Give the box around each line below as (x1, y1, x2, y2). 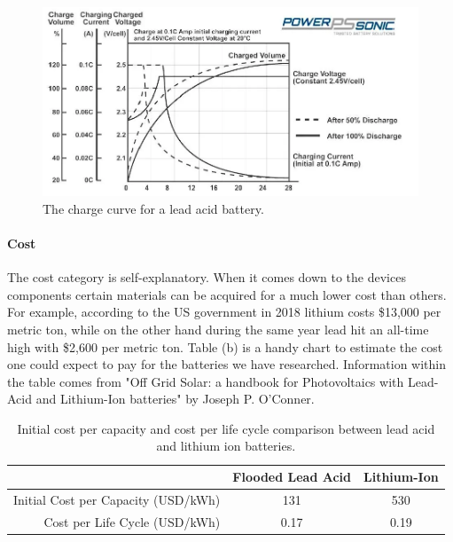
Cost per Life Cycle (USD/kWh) (43, 512, 221, 530)
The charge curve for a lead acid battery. (43, 199, 264, 217)
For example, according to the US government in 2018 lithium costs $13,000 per (7, 302, 441, 321)
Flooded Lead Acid (232, 467, 351, 486)
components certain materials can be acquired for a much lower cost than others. (7, 285, 447, 303)
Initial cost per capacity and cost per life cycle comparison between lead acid (17, 419, 435, 437)
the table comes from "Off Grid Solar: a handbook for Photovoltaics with (7, 372, 404, 390)
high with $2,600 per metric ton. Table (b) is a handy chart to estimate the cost (7, 337, 443, 356)
